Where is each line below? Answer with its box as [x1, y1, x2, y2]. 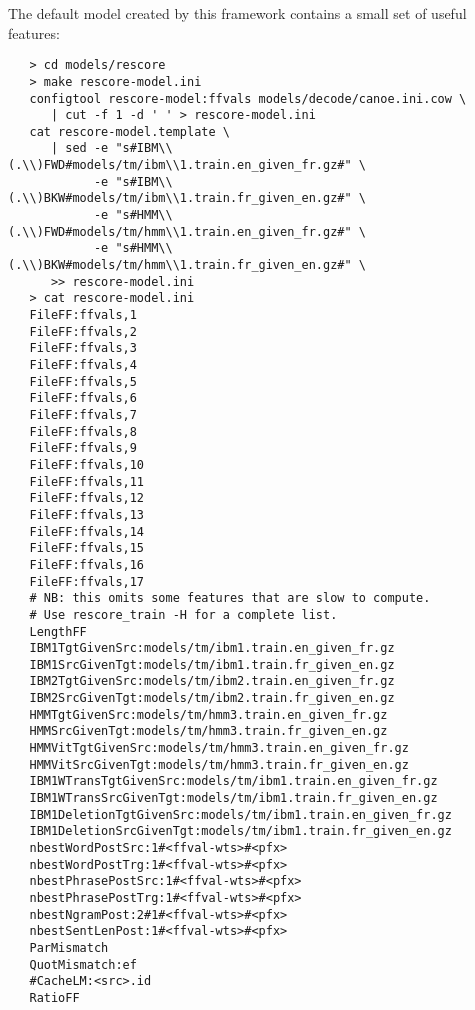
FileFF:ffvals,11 [29, 474, 145, 489]
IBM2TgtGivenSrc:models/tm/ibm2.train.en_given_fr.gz [29, 674, 395, 689]
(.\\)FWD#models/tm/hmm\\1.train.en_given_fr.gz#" [8, 224, 352, 239]
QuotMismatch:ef [29, 957, 137, 972]
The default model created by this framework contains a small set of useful [8, 3, 467, 23]
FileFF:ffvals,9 [29, 441, 137, 456]
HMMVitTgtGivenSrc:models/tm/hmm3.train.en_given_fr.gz [29, 741, 409, 756]
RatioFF [29, 990, 80, 1005]
